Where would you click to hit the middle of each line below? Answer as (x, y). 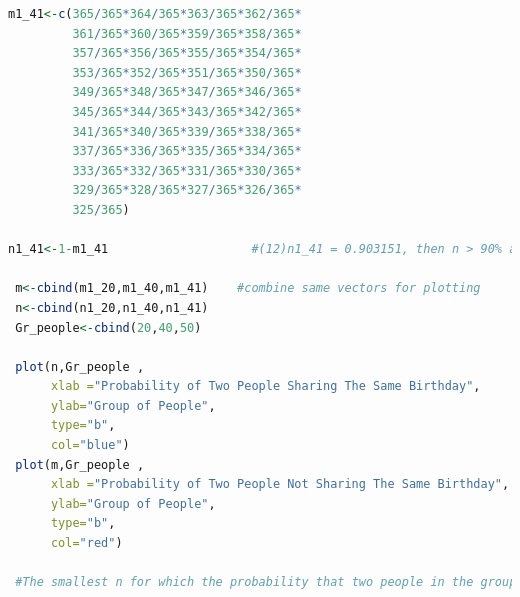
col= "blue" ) (90, 445)
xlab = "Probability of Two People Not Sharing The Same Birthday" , (280, 484)
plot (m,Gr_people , (80, 464)
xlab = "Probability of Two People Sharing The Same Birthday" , (265, 386)
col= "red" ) (86, 543)
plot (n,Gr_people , (80, 366)
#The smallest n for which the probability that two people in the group (266, 582)
